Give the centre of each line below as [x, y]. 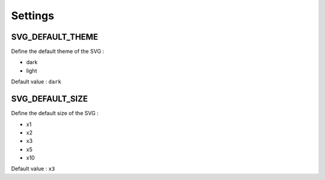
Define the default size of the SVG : [55, 113]
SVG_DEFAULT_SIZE [50, 99]
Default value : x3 [33, 169]
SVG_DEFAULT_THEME [55, 37]
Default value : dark [36, 82]
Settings [32, 16]
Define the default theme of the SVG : [58, 52]
